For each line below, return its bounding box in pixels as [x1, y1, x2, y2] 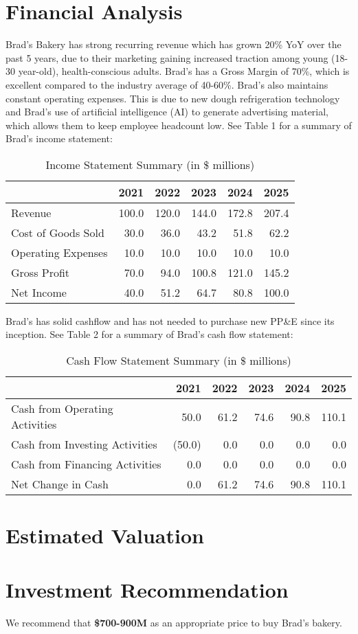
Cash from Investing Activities [11, 436, 157, 453]
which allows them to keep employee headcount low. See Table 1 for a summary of [5, 117, 352, 132]
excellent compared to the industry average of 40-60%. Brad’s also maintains [5, 77, 328, 91]
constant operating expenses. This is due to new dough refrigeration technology [5, 91, 340, 105]
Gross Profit [11, 264, 70, 280]
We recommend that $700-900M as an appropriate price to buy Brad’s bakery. [5, 615, 342, 629]
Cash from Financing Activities [11, 456, 161, 473]
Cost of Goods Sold [11, 224, 104, 240]
